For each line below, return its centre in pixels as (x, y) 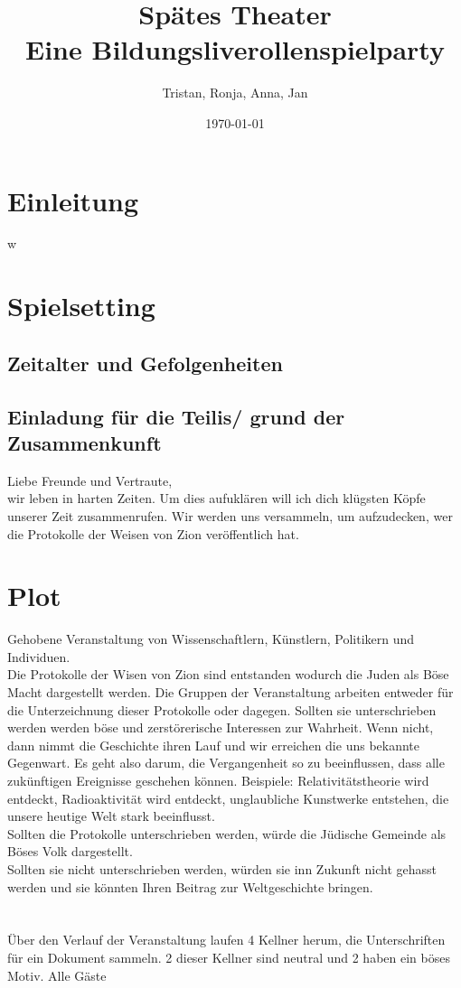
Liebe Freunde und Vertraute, (90, 480)
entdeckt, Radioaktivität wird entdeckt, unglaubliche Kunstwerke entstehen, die (228, 798)
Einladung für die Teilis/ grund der (176, 416)
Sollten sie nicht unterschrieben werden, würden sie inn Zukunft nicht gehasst (222, 869)
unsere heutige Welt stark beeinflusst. (111, 816)
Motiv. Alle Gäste (57, 975)
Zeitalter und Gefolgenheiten (145, 363)
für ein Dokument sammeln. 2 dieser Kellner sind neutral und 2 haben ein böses (229, 957)
